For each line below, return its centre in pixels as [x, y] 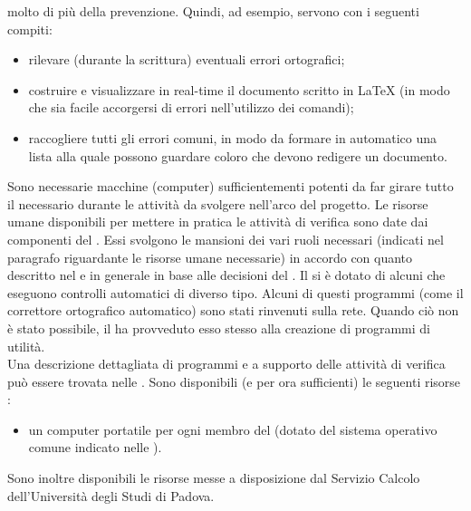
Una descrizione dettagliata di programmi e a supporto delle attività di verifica [226, 364]
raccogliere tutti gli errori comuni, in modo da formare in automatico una [233, 137]
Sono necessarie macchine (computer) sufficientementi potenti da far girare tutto [231, 186]
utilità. [26, 346]
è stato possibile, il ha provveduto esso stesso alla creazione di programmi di [219, 328]
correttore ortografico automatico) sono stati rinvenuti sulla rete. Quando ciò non [233, 310]
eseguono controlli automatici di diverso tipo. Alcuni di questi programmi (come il [235, 292]
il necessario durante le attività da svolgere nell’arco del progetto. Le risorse [218, 203]
